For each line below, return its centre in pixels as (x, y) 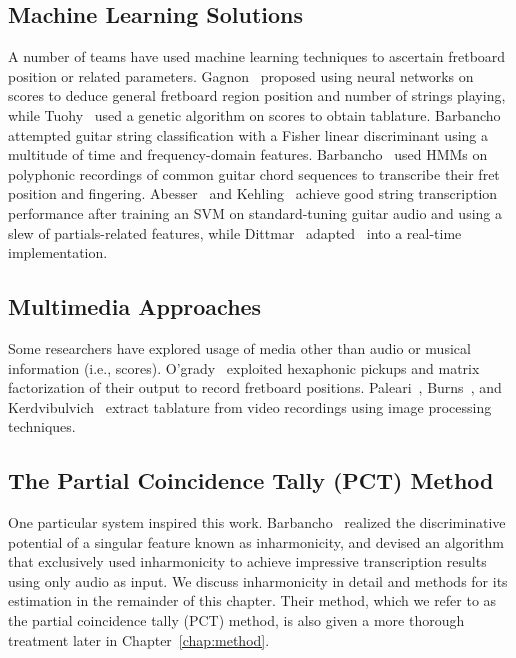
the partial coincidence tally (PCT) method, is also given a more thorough (236, 620)
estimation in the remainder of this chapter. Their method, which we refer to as (252, 600)
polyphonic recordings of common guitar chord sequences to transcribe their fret (254, 173)
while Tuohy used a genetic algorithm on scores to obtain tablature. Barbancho (254, 114)
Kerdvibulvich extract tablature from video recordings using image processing (250, 406)
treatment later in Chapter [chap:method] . (139, 639)
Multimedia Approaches (135, 306)
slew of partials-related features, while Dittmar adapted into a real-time (235, 232)
